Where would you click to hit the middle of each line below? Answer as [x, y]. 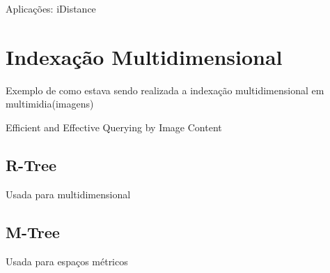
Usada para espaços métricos [67, 261]
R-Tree [31, 164]
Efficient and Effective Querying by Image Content [114, 127]
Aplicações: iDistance [51, 8]
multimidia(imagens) [50, 104]
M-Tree [33, 231]
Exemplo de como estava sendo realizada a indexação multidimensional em [165, 90]
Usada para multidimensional [68, 194]
